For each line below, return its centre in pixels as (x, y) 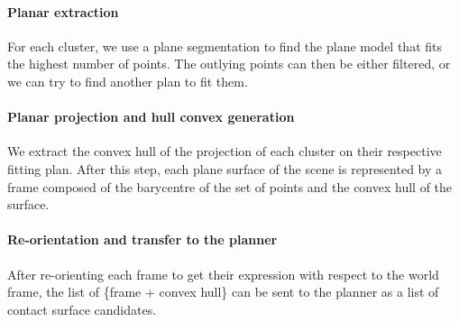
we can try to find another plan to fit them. (128, 81)
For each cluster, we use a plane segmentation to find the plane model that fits (225, 46)
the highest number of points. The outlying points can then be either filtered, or (229, 64)
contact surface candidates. (82, 309)
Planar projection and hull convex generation (151, 117)
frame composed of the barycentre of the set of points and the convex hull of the (230, 186)
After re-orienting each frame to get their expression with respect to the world (223, 274)
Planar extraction (63, 11)
